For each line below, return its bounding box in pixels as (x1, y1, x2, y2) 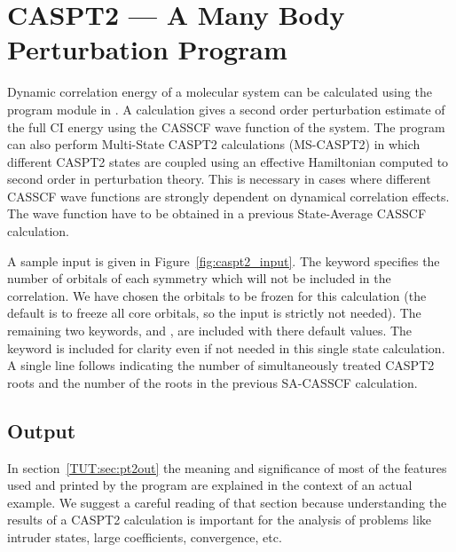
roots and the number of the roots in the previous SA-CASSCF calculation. (7, 373, 418, 391)
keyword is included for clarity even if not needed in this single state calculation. (7, 338, 445, 357)
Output (7, 416, 76, 444)
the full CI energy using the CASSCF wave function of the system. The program (7, 117, 445, 136)
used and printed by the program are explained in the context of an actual (7, 476, 413, 494)
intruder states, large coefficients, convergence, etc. (7, 527, 282, 546)
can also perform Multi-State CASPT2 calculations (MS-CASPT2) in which (7, 135, 421, 154)
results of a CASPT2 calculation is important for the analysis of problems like (7, 510, 431, 529)
